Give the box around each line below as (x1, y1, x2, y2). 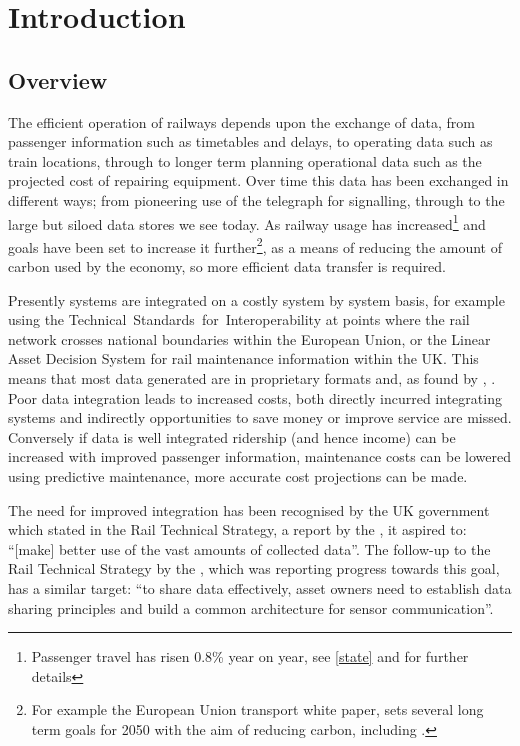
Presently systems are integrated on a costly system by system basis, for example (8, 289, 505, 310)
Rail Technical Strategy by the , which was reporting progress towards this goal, (8, 558, 500, 579)
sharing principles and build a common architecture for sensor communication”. (8, 597, 494, 618)
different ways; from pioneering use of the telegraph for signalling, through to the (8, 189, 505, 210)
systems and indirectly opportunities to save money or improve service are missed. (8, 407, 512, 428)
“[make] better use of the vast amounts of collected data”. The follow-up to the (8, 538, 491, 559)
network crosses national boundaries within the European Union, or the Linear (8, 328, 491, 349)
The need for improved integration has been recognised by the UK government (8, 499, 490, 520)
